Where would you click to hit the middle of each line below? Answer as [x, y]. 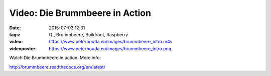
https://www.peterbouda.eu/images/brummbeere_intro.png [110, 48]
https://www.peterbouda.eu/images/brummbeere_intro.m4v [111, 42]
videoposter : [23, 48]
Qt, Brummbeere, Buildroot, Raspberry [89, 34]
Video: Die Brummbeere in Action [80, 13]
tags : [15, 34]
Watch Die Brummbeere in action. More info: [55, 58]
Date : [15, 28]
